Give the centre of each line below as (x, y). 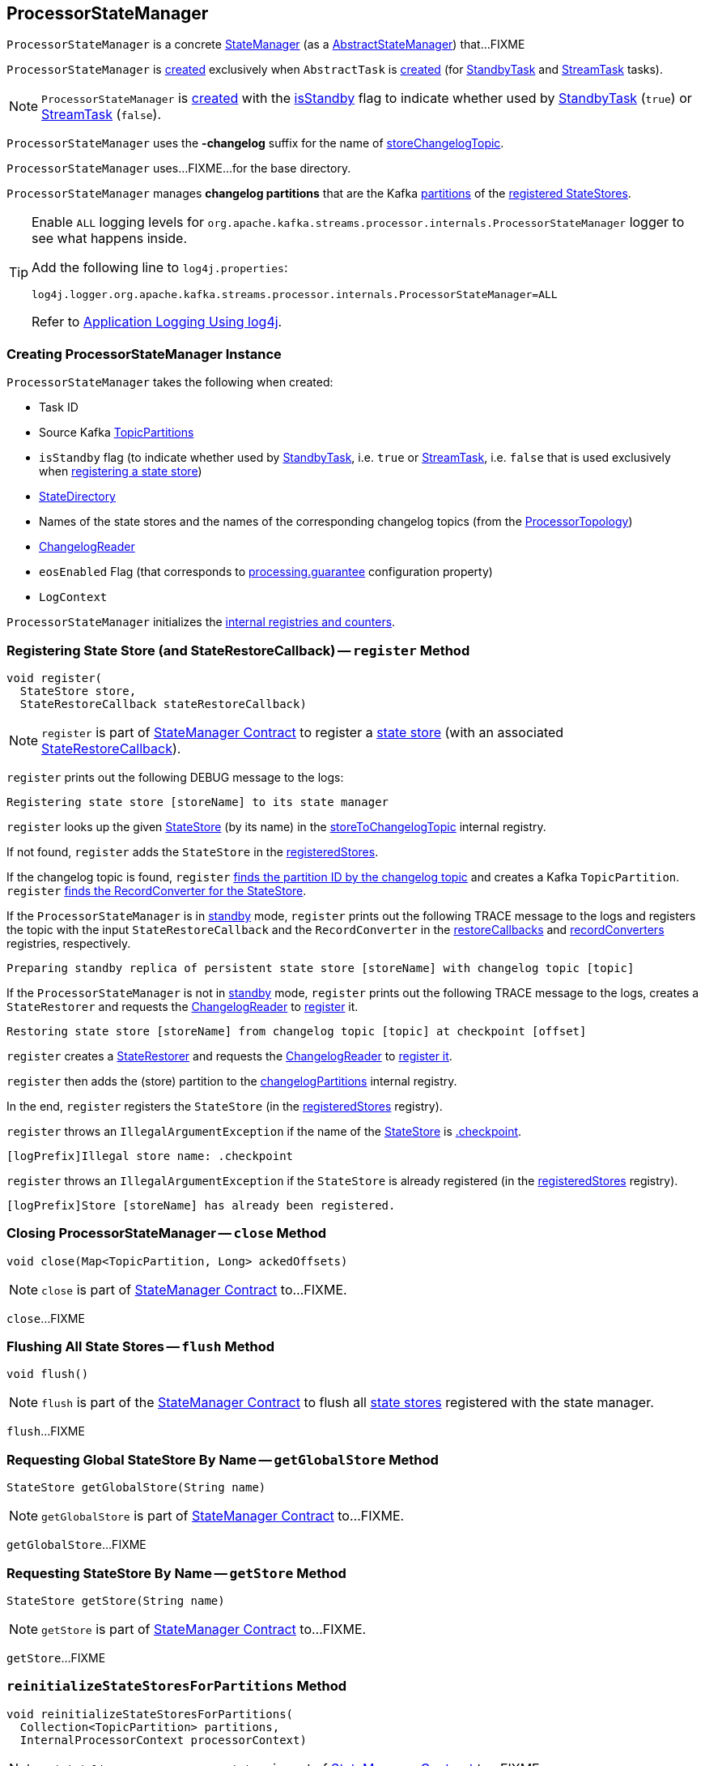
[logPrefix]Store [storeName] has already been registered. (201, 1205)
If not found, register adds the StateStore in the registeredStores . (193, 851)
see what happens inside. (110, 239)
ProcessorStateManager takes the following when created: (170, 382)
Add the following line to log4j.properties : (160, 268)
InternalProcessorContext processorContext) (163, 1740)
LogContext (73, 597)
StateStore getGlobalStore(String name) (136, 1488)
